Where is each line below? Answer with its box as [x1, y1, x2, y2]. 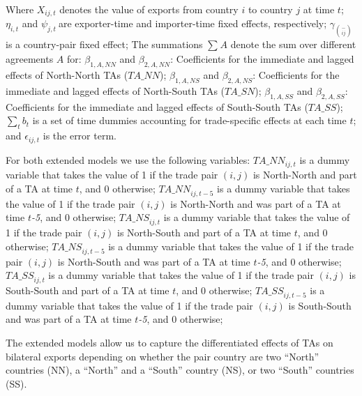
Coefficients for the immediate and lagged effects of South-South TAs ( [6, 99, 308, 114]
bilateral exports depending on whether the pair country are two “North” [6, 349, 319, 363]
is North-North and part [252, 167, 357, 182]
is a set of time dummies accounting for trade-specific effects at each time [32, 113, 347, 128]
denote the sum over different [230, 36, 356, 51]
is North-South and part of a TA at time [117, 225, 292, 240]
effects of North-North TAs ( [6, 68, 128, 82]
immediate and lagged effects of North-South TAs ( [6, 84, 225, 98]
